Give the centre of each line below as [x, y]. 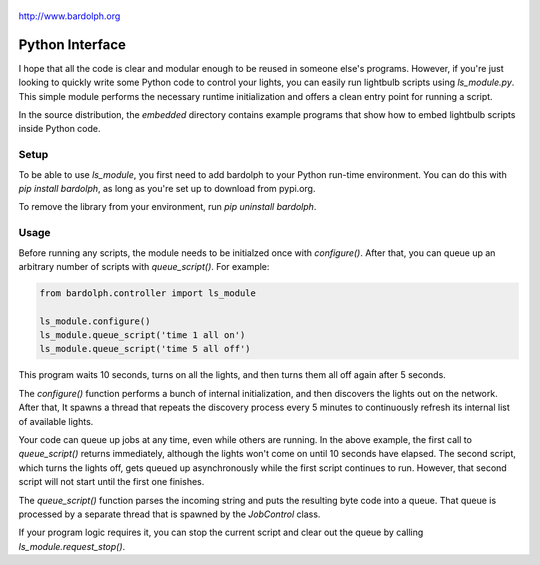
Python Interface [72, 44]
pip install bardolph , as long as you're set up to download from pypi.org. [167, 188]
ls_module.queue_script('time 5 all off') [145, 349]
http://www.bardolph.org [69, 16]
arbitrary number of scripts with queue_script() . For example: [144, 266]
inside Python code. [59, 129]
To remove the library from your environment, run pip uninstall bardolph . [167, 207]
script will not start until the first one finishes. [111, 482]
